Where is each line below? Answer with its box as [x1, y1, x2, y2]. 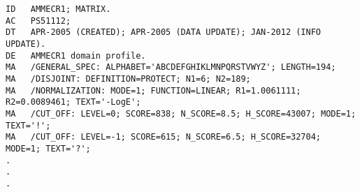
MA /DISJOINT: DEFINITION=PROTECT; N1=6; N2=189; [6, 73, 251, 84]
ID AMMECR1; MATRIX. [6, 4, 111, 14]
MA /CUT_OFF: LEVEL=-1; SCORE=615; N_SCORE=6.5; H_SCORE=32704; [6, 132, 322, 142]
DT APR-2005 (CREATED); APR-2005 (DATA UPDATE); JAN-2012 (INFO [6, 27, 322, 38]
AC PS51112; [6, 15, 71, 26]
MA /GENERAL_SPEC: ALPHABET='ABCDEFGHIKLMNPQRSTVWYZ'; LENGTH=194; [6, 62, 336, 73]
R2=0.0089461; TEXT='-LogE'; [6, 97, 141, 108]
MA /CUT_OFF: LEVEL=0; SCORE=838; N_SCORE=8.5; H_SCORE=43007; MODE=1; [6, 108, 357, 119]
